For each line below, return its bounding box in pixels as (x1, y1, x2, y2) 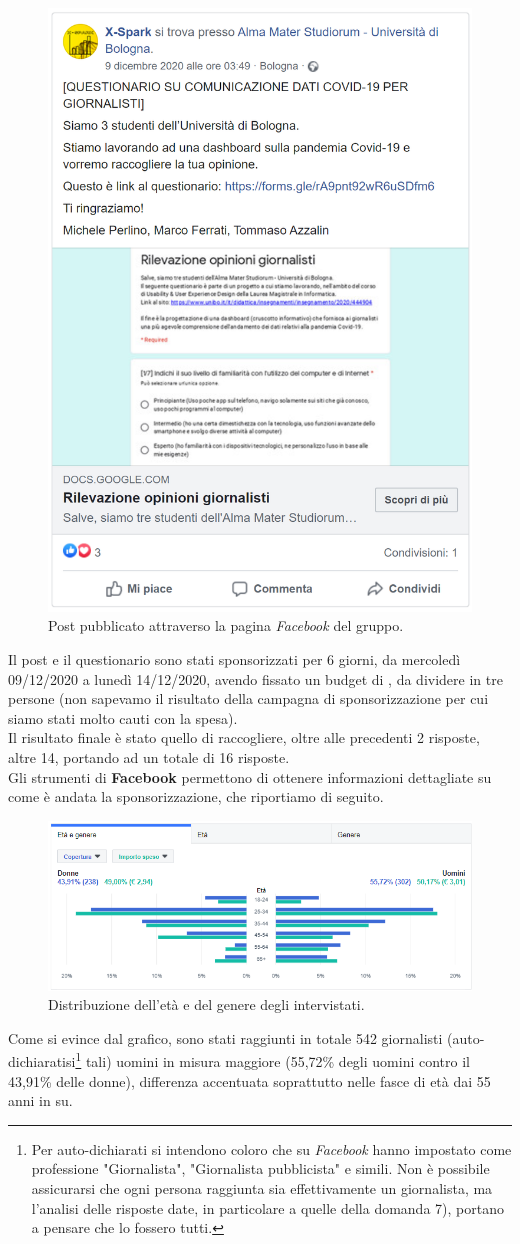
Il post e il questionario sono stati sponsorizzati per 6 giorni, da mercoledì (8, 649, 461, 670)
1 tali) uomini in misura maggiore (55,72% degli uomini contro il (75, 1048, 470, 1072)
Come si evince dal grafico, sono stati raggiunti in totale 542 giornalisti (8, 1027, 443, 1048)
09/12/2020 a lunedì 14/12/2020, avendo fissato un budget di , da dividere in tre (8, 668, 503, 689)
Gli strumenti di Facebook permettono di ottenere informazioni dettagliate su (8, 766, 492, 787)
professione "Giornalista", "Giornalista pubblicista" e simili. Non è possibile (31, 1158, 490, 1179)
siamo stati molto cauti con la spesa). (8, 707, 238, 728)
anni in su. (8, 1090, 73, 1111)
